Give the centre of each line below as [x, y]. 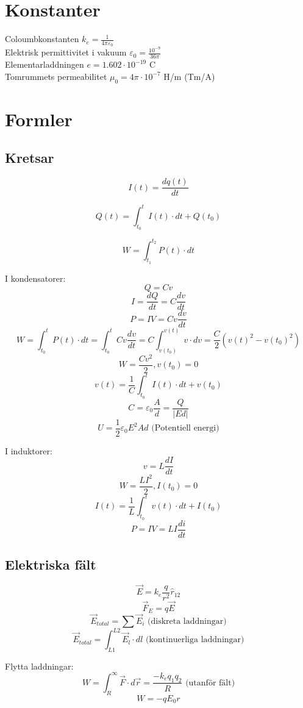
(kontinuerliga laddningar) [195, 640]
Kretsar [30, 158]
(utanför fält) [210, 683]
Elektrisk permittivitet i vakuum [66, 52]
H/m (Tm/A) [189, 76]
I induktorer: [29, 450]
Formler [39, 119]
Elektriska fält [51, 564]
